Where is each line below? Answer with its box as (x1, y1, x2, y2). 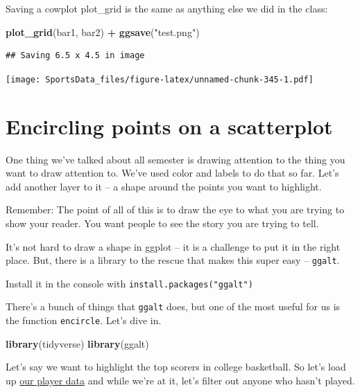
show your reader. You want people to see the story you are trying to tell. (6, 215, 319, 230)
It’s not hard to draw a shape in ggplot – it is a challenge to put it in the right (6, 239, 341, 253)
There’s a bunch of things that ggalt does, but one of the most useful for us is (6, 299, 341, 314)
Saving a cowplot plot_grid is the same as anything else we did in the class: (6, 1, 328, 15)
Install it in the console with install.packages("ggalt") (6, 276, 253, 290)
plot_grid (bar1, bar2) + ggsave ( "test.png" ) (6, 24, 200, 39)
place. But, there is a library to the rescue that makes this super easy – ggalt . (6, 253, 340, 267)
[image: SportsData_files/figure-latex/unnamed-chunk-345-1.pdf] (6, 74, 314, 84)
